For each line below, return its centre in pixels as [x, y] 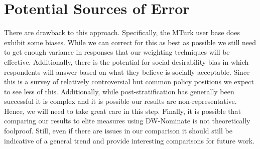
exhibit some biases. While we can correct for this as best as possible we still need [130, 42]
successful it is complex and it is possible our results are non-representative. [120, 101]
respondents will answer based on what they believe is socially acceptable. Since [127, 71]
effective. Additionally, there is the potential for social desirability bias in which [126, 61]
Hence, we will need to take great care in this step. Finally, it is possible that [122, 111]
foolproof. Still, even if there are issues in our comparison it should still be [118, 131]
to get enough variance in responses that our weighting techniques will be [117, 52]
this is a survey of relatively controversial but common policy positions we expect [129, 82]
